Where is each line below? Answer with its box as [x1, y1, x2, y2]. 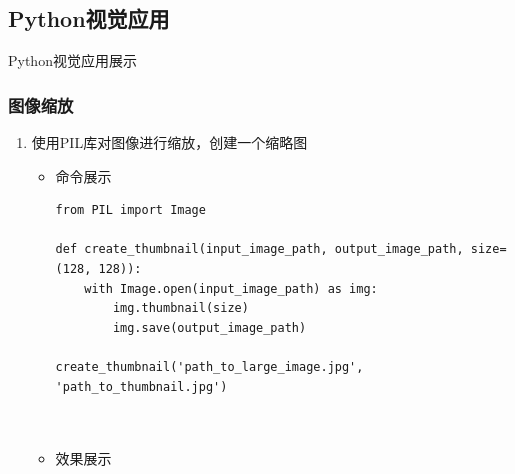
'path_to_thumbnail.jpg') [55, 379, 228, 394]
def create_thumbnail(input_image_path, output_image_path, [55, 242, 464, 257]
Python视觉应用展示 [8, 50, 137, 71]
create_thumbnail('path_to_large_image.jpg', [55, 359, 364, 374]
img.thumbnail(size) [112, 301, 249, 316]
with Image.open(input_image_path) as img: [84, 281, 378, 296]
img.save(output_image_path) [112, 320, 307, 335]
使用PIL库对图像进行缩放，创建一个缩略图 [31, 132, 308, 153]
